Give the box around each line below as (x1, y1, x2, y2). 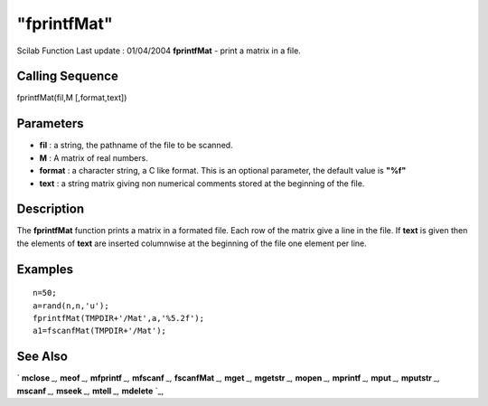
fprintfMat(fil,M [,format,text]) (16, 92, 127, 103)
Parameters (16, 116, 84, 131)
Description (16, 202, 85, 217)
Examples (16, 261, 74, 277)
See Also (16, 349, 68, 364)
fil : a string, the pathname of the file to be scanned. (39, 140, 234, 151)
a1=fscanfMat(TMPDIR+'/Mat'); (33, 326, 167, 336)
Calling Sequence (16, 69, 119, 84)
